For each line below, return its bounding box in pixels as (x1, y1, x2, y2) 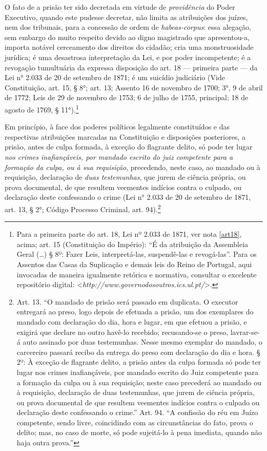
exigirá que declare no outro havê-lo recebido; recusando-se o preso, (16, 326, 229, 337)
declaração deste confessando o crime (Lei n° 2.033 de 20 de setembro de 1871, (5, 192, 251, 202)
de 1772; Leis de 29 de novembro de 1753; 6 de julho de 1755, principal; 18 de (5, 92, 249, 103)
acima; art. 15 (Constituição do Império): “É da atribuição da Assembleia (16, 238, 249, 249)
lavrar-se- (230, 326, 260, 337)
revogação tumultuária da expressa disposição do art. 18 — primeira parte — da (5, 62, 258, 72)
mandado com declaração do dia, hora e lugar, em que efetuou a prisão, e (16, 316, 247, 327)
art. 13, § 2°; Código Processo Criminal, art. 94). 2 (5, 202, 161, 214)
